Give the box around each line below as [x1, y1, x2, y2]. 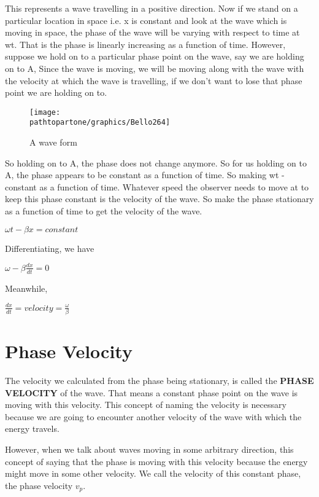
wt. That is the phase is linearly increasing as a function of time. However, [5, 37, 286, 50]
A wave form [29, 136, 77, 149]
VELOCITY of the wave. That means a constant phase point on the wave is [5, 386, 298, 399]
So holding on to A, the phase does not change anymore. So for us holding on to [5, 156, 307, 169]
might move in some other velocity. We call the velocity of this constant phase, [5, 467, 301, 480]
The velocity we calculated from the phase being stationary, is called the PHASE [5, 374, 314, 387]
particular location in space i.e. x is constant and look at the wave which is [5, 14, 287, 26]
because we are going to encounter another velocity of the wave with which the [5, 410, 302, 423]
